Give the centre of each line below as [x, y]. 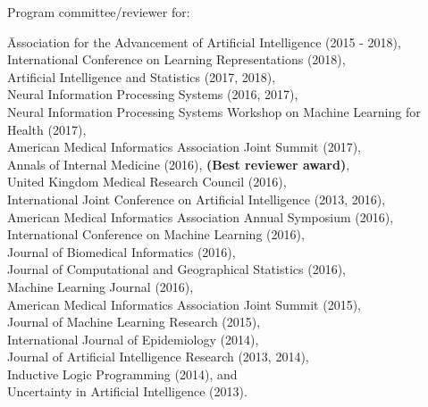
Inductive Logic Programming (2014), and [122, 374]
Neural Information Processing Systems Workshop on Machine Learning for [214, 111]
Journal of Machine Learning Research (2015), [134, 322]
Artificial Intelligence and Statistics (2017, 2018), [142, 76]
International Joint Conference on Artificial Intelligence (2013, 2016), [197, 199]
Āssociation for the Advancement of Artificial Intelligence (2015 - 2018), [204, 42]
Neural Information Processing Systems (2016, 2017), [153, 94]
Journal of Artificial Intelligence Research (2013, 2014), [158, 357]
